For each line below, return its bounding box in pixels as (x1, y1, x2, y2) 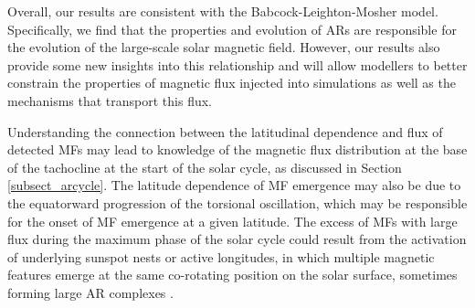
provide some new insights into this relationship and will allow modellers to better (7, 55, 468, 74)
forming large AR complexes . (7, 282, 174, 302)
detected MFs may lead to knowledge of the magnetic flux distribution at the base (7, 140, 468, 159)
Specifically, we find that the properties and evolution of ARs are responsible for (7, 19, 457, 38)
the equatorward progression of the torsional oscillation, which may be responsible (7, 193, 468, 212)
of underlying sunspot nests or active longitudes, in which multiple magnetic (7, 247, 435, 266)
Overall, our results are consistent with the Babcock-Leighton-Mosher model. (7, 2, 438, 20)
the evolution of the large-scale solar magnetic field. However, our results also (7, 37, 440, 57)
